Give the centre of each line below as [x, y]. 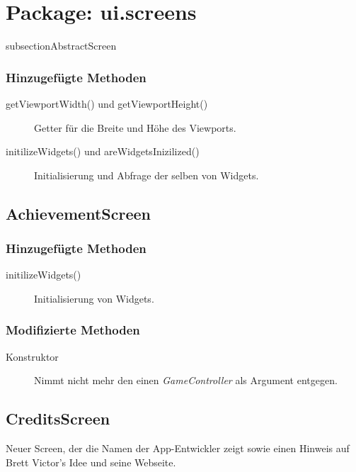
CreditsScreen [58, 418]
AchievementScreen [78, 213]
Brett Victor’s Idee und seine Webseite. [91, 462]
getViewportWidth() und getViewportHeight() [107, 103]
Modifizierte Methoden [73, 330]
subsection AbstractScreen [61, 46]
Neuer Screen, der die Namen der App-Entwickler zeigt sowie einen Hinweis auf [178, 448]
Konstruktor [32, 356]
